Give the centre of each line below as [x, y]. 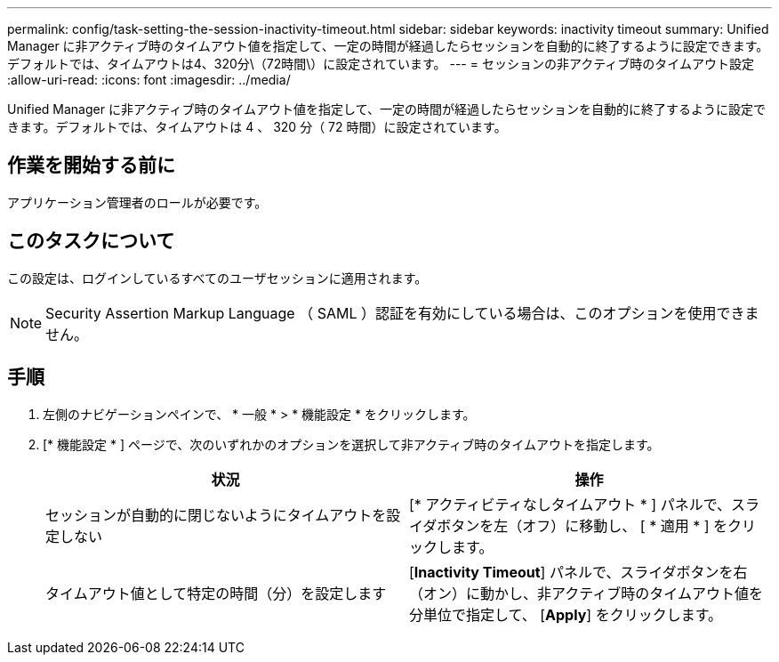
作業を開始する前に [91, 165]
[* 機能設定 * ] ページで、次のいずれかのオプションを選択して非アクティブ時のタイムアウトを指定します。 [351, 444]
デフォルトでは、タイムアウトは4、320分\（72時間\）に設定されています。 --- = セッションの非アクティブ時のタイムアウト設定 [381, 64]
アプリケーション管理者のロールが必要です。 [137, 202]
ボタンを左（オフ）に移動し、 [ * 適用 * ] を [582, 525]
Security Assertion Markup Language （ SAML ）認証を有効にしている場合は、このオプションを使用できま [402, 313]
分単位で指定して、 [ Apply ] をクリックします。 [566, 614]
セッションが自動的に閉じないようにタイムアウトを [216, 515]
